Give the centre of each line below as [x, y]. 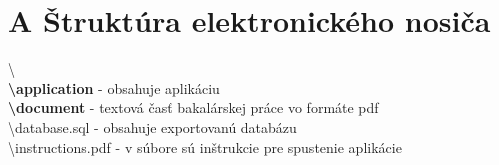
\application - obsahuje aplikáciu [114, 87]
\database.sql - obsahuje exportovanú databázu [152, 126]
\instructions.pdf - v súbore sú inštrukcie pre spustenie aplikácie [205, 146]
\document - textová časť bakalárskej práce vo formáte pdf [193, 107]
